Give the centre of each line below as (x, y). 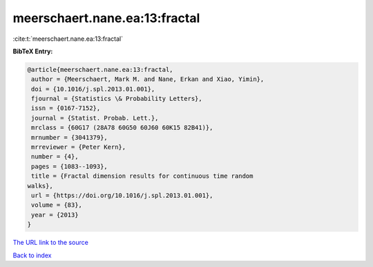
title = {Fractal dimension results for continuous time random (142, 176)
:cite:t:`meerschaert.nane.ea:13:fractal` (68, 39)
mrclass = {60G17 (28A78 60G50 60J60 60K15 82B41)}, (122, 128)
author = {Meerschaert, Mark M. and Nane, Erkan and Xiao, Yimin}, (148, 79)
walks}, (40, 186)
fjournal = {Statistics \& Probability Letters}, (117, 99)
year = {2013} (55, 215)
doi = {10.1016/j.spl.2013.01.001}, (93, 89)
